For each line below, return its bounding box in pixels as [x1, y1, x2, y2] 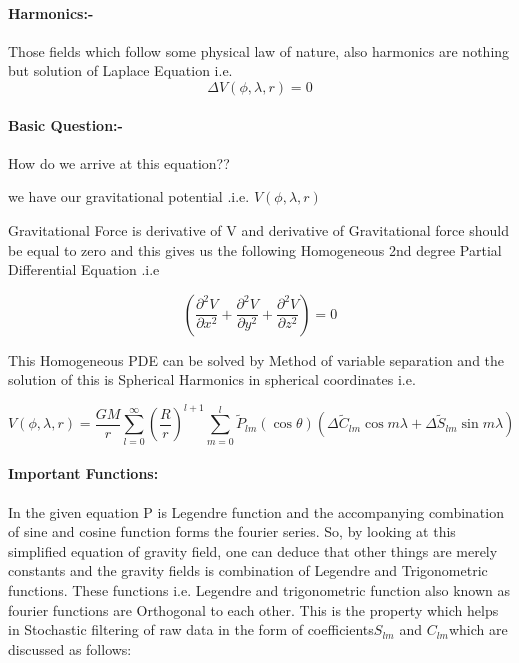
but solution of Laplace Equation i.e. [8, 60, 233, 81]
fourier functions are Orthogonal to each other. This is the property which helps [8, 599, 499, 620]
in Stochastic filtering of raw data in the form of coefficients [8, 619, 374, 640]
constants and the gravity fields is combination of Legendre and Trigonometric [8, 560, 488, 581]
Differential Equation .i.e [8, 259, 160, 280]
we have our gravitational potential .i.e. [8, 186, 250, 207]
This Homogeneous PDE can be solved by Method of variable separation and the [8, 349, 505, 370]
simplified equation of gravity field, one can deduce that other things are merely [8, 540, 498, 561]
